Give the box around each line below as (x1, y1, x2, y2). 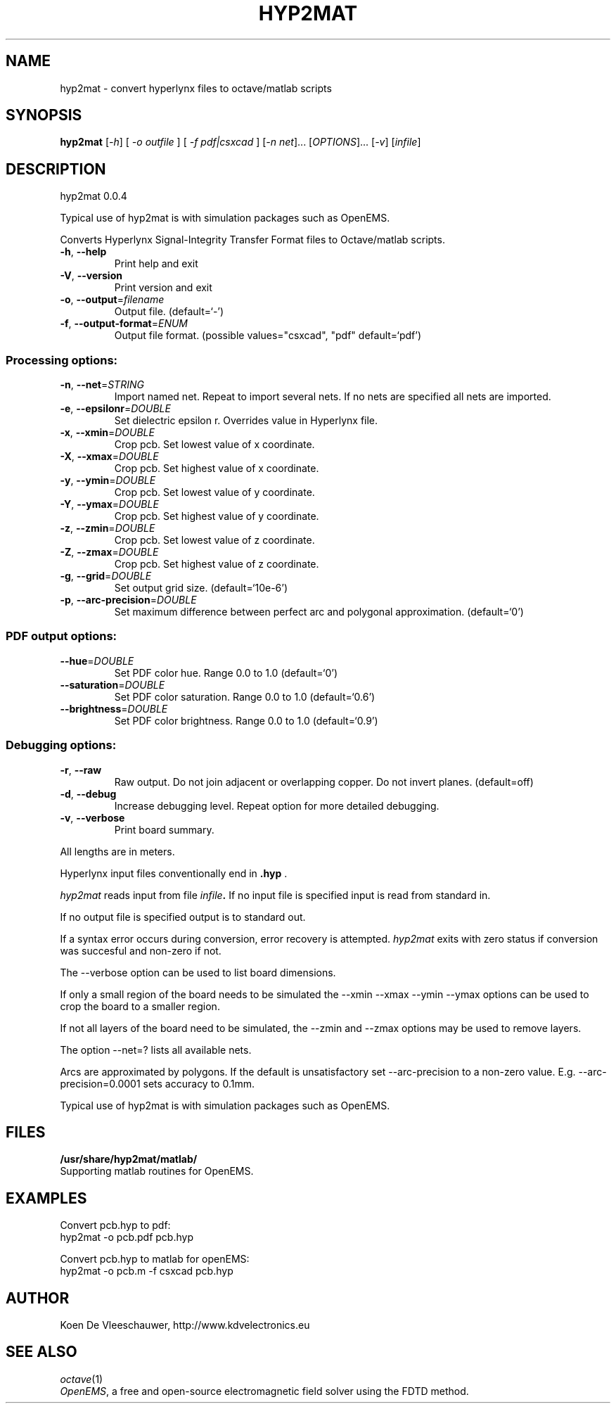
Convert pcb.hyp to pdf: (60, 1219, 171, 1232)
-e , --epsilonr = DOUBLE (60, 402, 171, 415)
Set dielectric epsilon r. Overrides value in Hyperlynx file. (114, 414, 378, 427)
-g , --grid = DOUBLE (60, 570, 152, 582)
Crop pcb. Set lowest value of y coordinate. (114, 486, 315, 499)
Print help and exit (114, 257, 198, 270)
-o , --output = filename (60, 293, 165, 306)
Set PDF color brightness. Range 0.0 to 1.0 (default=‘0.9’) (114, 714, 378, 727)
